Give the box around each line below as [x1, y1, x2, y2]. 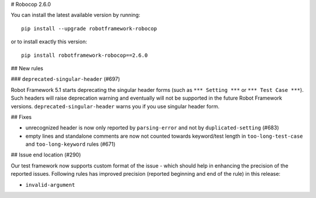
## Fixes [11, 113, 32, 120]
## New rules [11, 64, 44, 71]
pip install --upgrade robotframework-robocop [21, 25, 157, 32]
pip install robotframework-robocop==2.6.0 [21, 52, 148, 59]
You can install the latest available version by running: [11, 12, 140, 19]
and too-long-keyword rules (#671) [25, 141, 116, 148]
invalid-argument [25, 182, 75, 188]
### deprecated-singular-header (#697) [11, 76, 120, 83]
